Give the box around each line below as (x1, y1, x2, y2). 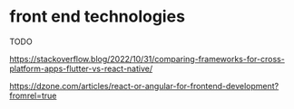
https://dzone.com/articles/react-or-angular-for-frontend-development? (9, 80, 279, 91)
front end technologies (9, 6, 186, 27)
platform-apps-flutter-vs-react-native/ (9, 63, 152, 74)
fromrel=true (9, 90, 57, 101)
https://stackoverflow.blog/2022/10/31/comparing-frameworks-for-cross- (9, 53, 286, 64)
